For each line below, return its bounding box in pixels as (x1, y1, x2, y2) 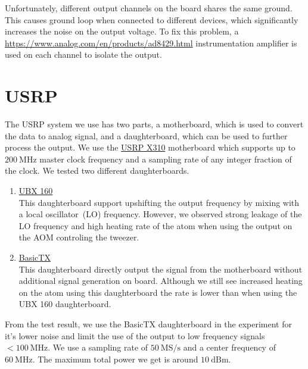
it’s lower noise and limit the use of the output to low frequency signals (5, 329, 265, 342)
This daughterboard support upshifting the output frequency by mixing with (18, 196, 300, 208)
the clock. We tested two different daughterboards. (5, 164, 189, 177)
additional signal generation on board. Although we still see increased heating (18, 274, 303, 287)
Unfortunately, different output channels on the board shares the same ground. (5, 2, 293, 14)
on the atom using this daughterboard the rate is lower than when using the (18, 286, 297, 298)
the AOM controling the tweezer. (18, 231, 139, 243)
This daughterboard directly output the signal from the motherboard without (18, 262, 303, 275)
